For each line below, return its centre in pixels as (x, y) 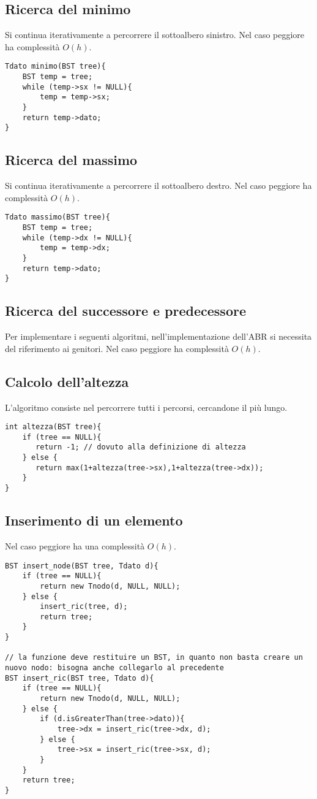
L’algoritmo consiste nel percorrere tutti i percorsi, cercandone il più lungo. (146, 407)
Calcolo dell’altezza (67, 381)
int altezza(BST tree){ (53, 427)
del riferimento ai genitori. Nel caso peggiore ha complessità (117, 348)
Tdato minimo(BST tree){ (55, 67)
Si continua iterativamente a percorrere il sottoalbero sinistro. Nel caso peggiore (155, 35)
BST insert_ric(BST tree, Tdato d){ (80, 678)
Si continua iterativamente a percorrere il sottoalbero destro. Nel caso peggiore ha (158, 185)
